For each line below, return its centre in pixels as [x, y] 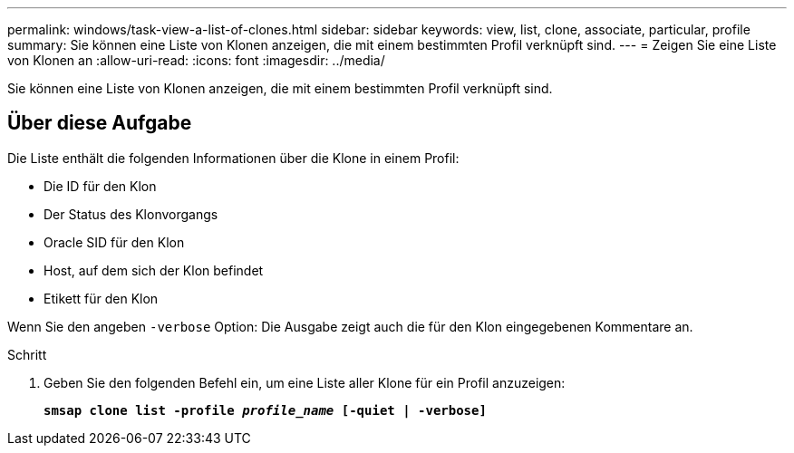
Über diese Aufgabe [100, 123]
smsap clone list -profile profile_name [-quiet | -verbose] [265, 410]
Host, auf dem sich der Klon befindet [154, 270]
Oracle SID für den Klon [114, 242]
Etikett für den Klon [101, 298]
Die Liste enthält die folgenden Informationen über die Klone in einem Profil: [233, 158]
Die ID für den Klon [100, 186]
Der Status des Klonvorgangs [131, 214]
